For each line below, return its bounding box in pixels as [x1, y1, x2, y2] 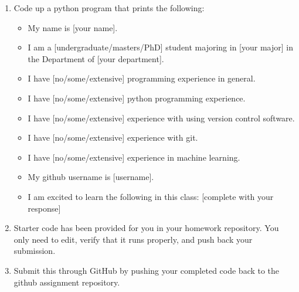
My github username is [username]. [28, 171, 154, 183]
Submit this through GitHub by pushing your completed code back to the [13, 264, 280, 276]
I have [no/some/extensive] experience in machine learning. [28, 151, 240, 163]
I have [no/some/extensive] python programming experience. [28, 91, 246, 104]
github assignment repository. [13, 276, 120, 288]
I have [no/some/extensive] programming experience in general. [28, 72, 256, 84]
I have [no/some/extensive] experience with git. [28, 131, 198, 144]
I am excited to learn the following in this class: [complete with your [28, 190, 274, 202]
